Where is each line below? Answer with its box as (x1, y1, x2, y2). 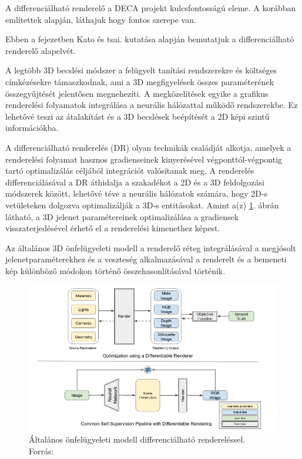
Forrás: (29, 444, 54, 457)
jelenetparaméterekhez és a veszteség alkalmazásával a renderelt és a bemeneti (5, 253, 287, 265)
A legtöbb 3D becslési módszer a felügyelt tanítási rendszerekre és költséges (5, 64, 277, 76)
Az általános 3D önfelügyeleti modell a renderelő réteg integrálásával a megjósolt (5, 241, 296, 254)
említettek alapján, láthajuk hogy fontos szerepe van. (5, 13, 196, 25)
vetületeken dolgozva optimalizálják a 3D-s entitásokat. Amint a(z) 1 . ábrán (5, 198, 279, 211)
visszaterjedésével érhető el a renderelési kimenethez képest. (5, 222, 220, 234)
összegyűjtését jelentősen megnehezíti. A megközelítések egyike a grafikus (5, 87, 269, 99)
